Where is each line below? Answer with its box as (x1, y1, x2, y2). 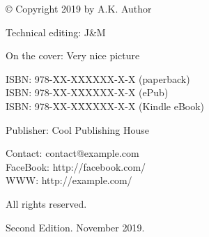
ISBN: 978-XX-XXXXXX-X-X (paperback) (6, 71, 190, 86)
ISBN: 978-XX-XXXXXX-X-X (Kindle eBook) (6, 98, 205, 113)
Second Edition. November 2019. (6, 220, 145, 234)
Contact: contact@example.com (6, 146, 139, 160)
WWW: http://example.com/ (6, 173, 132, 188)
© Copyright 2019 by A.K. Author (6, 1, 152, 15)
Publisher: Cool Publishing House (6, 122, 150, 137)
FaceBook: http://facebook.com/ (6, 159, 146, 174)
